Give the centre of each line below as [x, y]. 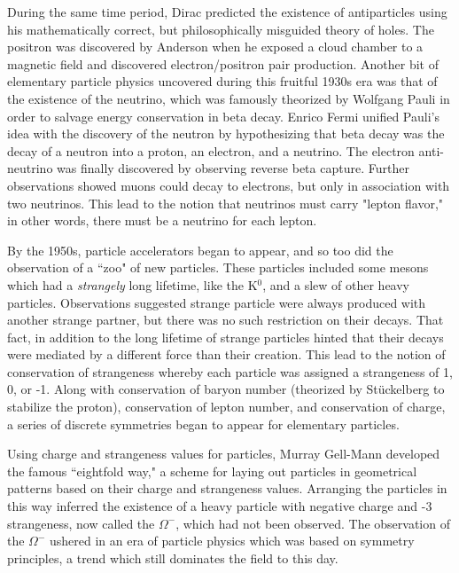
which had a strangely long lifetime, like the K [132, 284]
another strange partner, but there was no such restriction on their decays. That [226, 320]
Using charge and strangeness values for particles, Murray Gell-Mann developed [224, 454]
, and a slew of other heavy [336, 284]
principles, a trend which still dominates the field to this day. [173, 557]
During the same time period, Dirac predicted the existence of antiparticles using [227, 12]
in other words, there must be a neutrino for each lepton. [162, 220]
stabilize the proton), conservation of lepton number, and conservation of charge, [226, 407]
